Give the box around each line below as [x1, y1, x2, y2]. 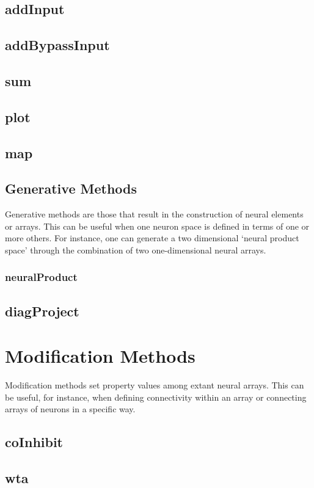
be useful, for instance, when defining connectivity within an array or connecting [5, 390, 307, 403]
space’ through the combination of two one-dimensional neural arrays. [5, 243, 266, 256]
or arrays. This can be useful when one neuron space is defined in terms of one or [5, 219, 310, 232]
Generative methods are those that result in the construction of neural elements [5, 208, 304, 220]
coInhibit [5, 432, 64, 451]
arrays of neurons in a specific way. [5, 402, 136, 415]
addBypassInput [5, 35, 110, 54]
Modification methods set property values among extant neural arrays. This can [5, 379, 304, 391]
